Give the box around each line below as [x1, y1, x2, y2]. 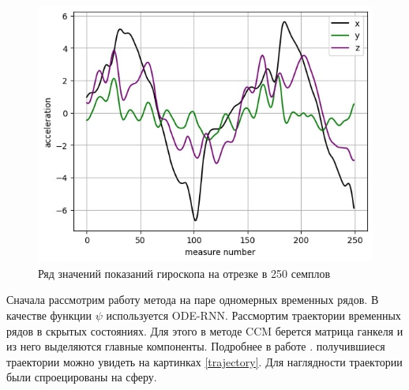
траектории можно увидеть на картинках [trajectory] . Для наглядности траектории [6, 353, 403, 369]
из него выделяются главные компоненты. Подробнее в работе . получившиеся [6, 338, 385, 354]
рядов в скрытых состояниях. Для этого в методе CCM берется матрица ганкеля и [6, 322, 403, 339]
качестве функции [6, 306, 92, 323]
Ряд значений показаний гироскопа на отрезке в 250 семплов [38, 264, 331, 281]
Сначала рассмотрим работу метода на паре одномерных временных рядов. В [6, 291, 379, 308]
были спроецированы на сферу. [6, 369, 157, 385]
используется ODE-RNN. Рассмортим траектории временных [106, 306, 401, 323]
